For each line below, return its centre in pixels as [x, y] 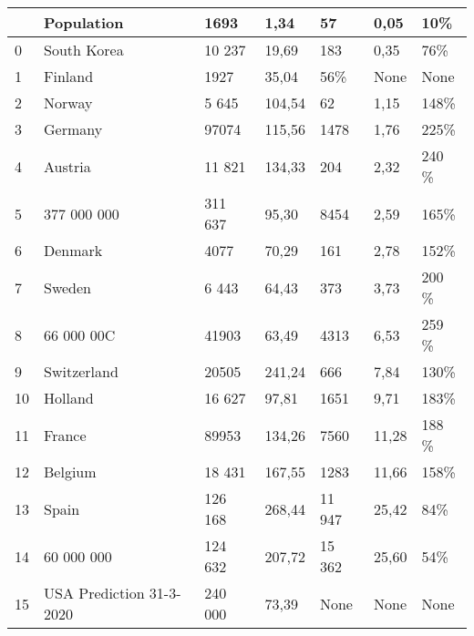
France [65, 435]
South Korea [84, 50]
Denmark [73, 250]
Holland [69, 398]
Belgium [70, 472]
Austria [67, 166]
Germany [73, 129]
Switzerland [81, 371]
